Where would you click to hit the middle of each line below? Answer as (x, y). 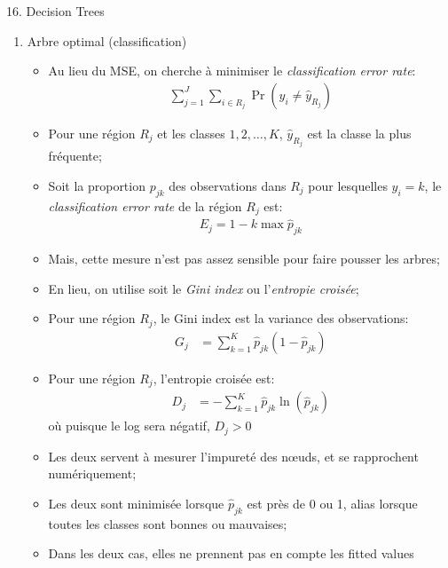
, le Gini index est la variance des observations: (281, 318)
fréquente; (75, 156)
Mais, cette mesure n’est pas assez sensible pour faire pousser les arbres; (244, 259)
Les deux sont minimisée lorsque (136, 503)
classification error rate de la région (145, 205)
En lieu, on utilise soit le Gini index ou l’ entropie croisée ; (204, 288)
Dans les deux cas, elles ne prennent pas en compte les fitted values (231, 553)
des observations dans (228, 185)
